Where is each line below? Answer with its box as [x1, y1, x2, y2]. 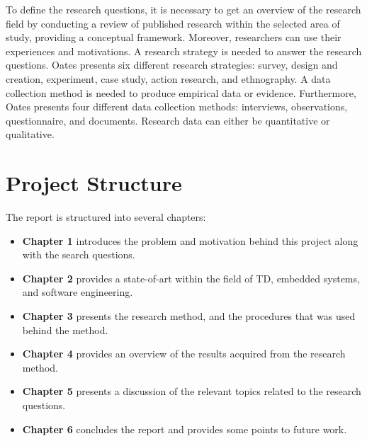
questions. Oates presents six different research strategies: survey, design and [6, 57, 338, 72]
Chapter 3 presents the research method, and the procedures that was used [22, 309, 356, 323]
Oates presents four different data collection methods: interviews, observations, [6, 99, 348, 114]
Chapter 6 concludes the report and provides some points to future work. [22, 421, 347, 436]
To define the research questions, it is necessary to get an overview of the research [6, 2, 361, 16]
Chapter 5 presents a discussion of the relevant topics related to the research [22, 384, 361, 399]
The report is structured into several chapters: [6, 210, 206, 224]
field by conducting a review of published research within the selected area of [6, 16, 340, 30]
